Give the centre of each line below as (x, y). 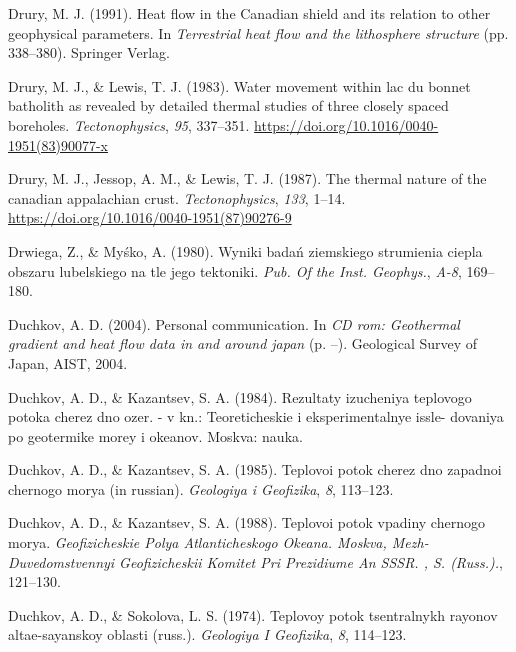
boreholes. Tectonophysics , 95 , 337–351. (129, 124)
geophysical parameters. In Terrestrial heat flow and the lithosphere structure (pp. (258, 32)
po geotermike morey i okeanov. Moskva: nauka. (155, 435)
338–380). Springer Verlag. (89, 52)
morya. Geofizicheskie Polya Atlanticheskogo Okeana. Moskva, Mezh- (218, 542)
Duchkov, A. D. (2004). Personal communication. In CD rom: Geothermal (234, 323)
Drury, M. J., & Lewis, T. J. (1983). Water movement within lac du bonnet (239, 85)
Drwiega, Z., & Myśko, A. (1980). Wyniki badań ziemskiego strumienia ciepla (245, 250)
